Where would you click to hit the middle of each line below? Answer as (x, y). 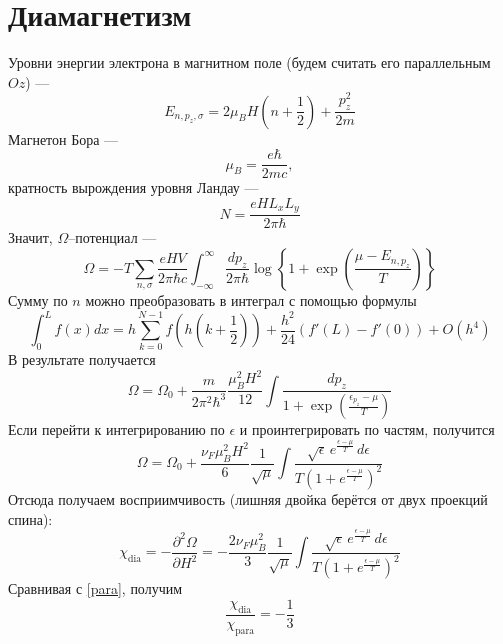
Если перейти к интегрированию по (116, 429)
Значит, (30, 237)
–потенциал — (112, 237)
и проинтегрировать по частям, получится (367, 429)
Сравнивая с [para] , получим (95, 588)
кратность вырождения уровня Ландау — (133, 187)
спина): (30, 518)
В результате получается (82, 359)
